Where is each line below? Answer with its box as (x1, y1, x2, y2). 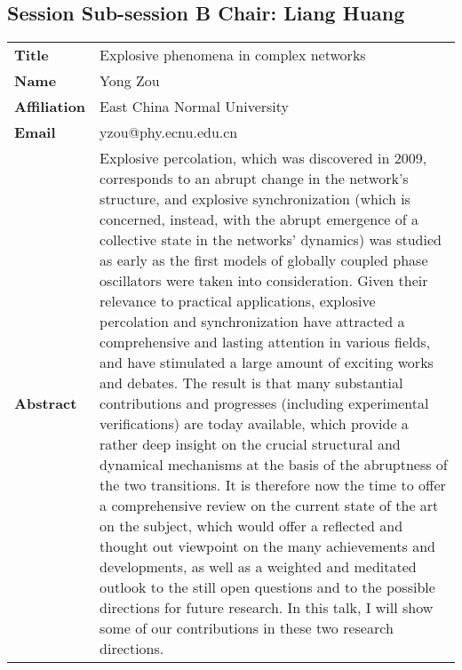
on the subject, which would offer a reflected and (100, 515, 403, 537)
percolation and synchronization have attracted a (100, 311, 405, 332)
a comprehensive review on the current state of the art (100, 495, 439, 516)
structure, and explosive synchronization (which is (100, 188, 410, 210)
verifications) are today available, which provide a (100, 413, 409, 435)
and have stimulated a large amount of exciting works (100, 352, 434, 373)
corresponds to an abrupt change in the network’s (100, 168, 409, 189)
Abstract (14, 393, 77, 414)
